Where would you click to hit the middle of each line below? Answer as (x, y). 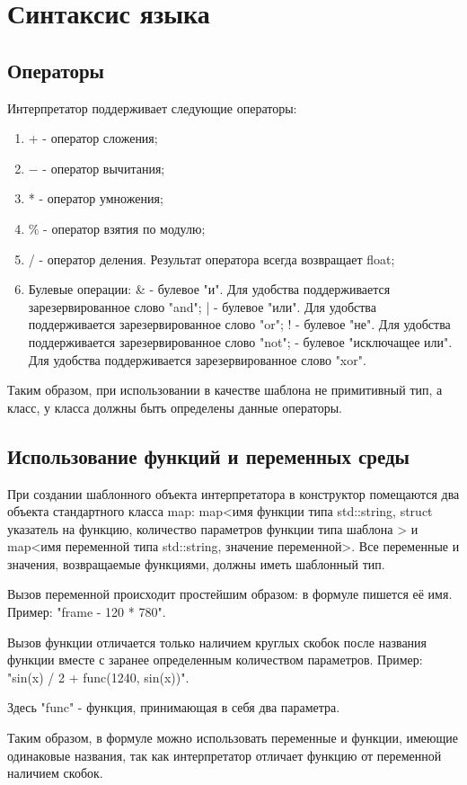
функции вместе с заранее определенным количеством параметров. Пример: (215, 660)
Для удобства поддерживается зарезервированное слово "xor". (197, 359)
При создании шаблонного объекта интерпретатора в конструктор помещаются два (233, 493)
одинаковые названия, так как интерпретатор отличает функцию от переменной (225, 755)
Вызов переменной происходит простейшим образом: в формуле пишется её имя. (230, 594)
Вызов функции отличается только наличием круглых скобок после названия (217, 642)
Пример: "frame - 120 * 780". (87, 612)
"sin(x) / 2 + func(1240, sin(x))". (98, 677)
